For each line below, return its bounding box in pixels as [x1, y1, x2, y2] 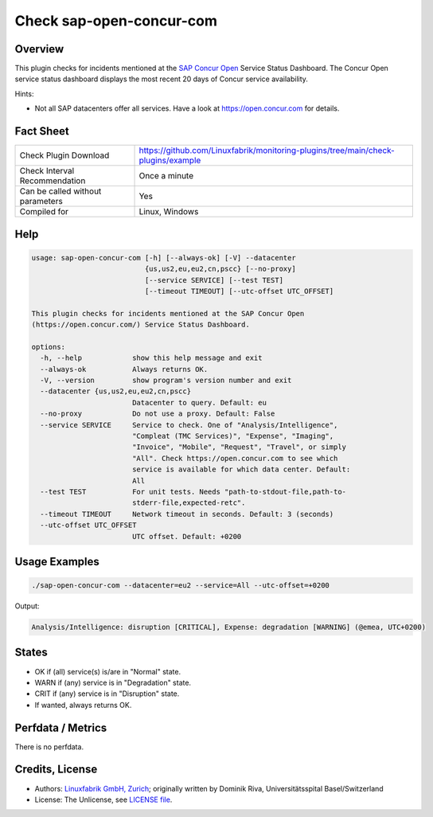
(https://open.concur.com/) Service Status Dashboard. [31, 320, 250, 330]
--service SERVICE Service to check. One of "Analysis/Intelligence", [40, 420, 338, 429]
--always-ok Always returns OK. [40, 365, 209, 373]
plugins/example [138, 155, 201, 166]
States [14, 646, 48, 659]
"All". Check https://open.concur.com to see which [131, 454, 338, 463]
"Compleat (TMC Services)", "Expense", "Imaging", [131, 432, 334, 440]
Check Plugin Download [19, 150, 110, 161]
